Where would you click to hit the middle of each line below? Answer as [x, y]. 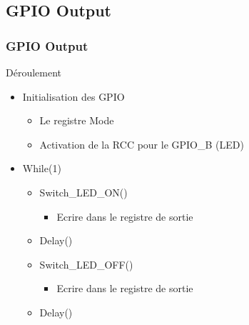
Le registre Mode [77, 120]
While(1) [42, 168]
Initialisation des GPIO [73, 96]
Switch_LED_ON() [83, 192]
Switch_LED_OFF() [86, 264]
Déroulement [34, 72]
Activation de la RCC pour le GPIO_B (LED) [142, 144]
